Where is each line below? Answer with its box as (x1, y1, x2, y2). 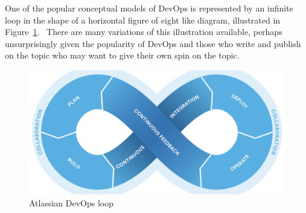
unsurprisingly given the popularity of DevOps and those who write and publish (5, 37, 301, 49)
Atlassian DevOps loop (29, 196, 114, 209)
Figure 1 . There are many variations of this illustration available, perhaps (5, 25, 282, 38)
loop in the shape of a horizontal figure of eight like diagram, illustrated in (5, 13, 281, 26)
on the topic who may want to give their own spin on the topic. (5, 49, 240, 62)
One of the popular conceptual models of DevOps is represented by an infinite (5, 2, 293, 14)
